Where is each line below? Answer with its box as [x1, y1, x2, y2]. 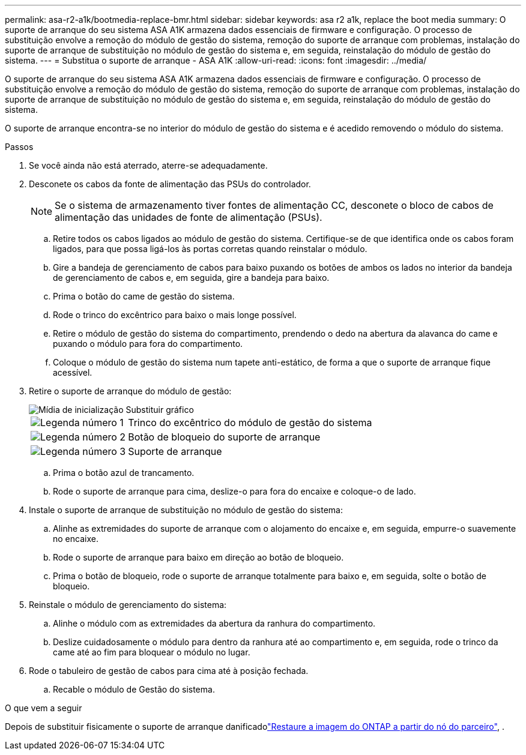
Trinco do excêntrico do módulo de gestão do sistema [128, 417, 372, 429]
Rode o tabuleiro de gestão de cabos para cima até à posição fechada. [29, 666, 309, 676]
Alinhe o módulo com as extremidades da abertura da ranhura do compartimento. [53, 618, 376, 628]
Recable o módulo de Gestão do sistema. [53, 684, 215, 694]
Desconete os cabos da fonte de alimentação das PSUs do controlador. [29, 179, 311, 189]
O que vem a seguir [5, 703, 82, 713]
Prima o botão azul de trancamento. [53, 468, 195, 478]
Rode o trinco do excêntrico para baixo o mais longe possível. [53, 310, 297, 320]
